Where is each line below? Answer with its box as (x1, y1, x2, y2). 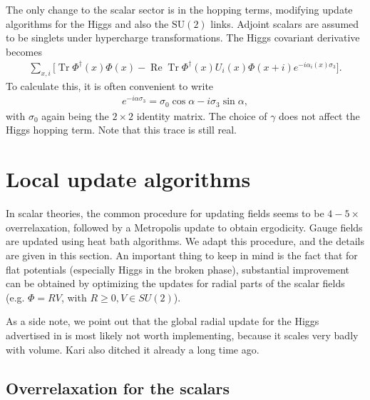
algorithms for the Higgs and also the (6, 16, 169, 31)
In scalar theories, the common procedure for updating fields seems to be (6, 206, 324, 221)
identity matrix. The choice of (136, 108, 267, 123)
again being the (41, 108, 109, 123)
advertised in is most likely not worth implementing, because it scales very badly (6, 327, 359, 342)
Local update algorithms (6, 164, 251, 194)
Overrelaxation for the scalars (6, 376, 230, 399)
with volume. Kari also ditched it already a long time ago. (6, 341, 259, 356)
